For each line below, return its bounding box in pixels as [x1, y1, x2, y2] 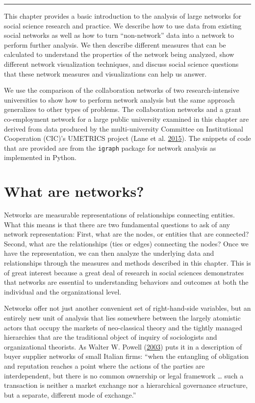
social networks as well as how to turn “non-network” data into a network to [4, 30, 234, 40]
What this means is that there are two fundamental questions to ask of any [4, 219, 230, 229]
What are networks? [4, 181, 144, 201]
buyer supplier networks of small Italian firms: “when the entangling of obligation [4, 351, 249, 361]
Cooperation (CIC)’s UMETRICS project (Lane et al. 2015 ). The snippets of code [4, 133, 251, 143]
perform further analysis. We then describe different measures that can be [4, 39, 226, 50]
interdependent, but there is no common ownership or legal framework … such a [4, 370, 244, 380]
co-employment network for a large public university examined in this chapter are [4, 113, 249, 124]
